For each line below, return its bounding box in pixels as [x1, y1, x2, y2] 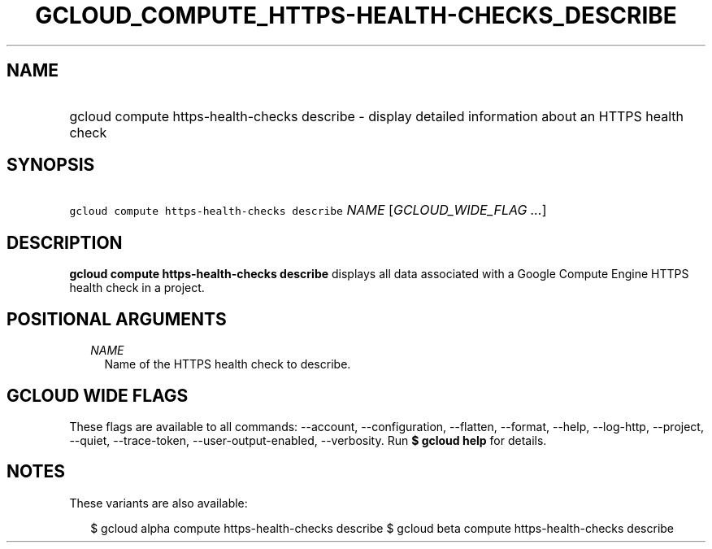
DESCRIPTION [7, 232, 123, 253]
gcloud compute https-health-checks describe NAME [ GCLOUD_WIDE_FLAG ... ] [69, 202, 547, 219]
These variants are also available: [69, 495, 248, 510]
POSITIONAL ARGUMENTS [7, 308, 227, 329]
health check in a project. [69, 281, 205, 295]
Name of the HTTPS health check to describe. [104, 357, 351, 372]
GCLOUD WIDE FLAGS [7, 385, 189, 406]
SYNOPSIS [7, 155, 95, 176]
